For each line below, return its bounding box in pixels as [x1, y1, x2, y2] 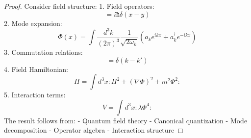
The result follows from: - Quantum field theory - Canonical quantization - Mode [4, 115, 248, 125]
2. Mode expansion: [4, 18, 62, 28]
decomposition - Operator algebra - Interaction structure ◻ [4, 125, 183, 135]
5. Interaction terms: [4, 90, 66, 100]
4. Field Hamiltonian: [4, 64, 68, 74]
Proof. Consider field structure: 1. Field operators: [4, 1, 154, 11]
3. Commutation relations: [4, 47, 83, 57]
